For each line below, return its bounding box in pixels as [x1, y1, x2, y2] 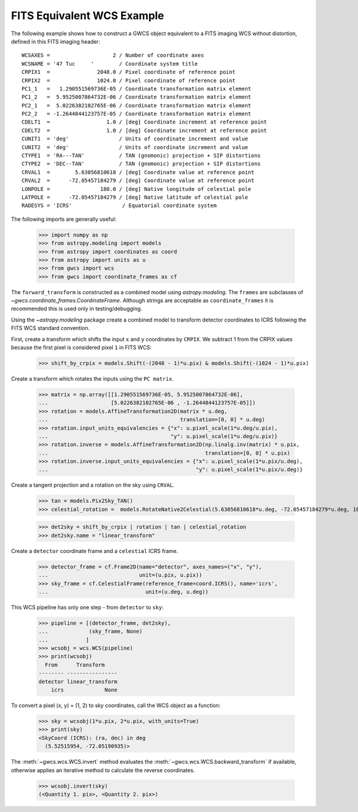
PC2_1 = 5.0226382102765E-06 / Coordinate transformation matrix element [21, 102, 252, 109]
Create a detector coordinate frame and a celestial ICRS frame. [11, 547, 178, 554]
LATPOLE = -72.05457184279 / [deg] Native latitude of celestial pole [21, 194, 248, 200]
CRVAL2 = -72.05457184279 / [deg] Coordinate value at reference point [21, 177, 255, 184]
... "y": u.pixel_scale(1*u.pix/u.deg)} [38, 466, 303, 473]
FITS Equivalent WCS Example [11, 9, 164, 22]
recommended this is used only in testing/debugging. [11, 305, 143, 313]
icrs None [51, 687, 118, 693]
